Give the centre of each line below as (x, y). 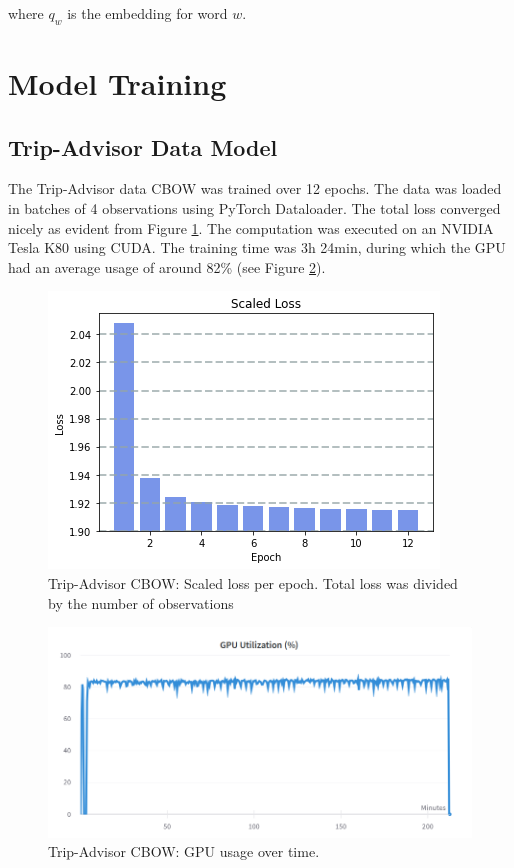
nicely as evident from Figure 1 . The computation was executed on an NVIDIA (251, 227)
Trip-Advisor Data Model (143, 146)
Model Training (117, 82)
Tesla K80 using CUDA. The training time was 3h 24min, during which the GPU (257, 247)
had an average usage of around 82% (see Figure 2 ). (167, 266)
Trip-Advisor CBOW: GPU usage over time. (184, 851)
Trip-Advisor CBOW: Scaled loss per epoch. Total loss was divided (253, 582)
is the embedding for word (147, 13)
